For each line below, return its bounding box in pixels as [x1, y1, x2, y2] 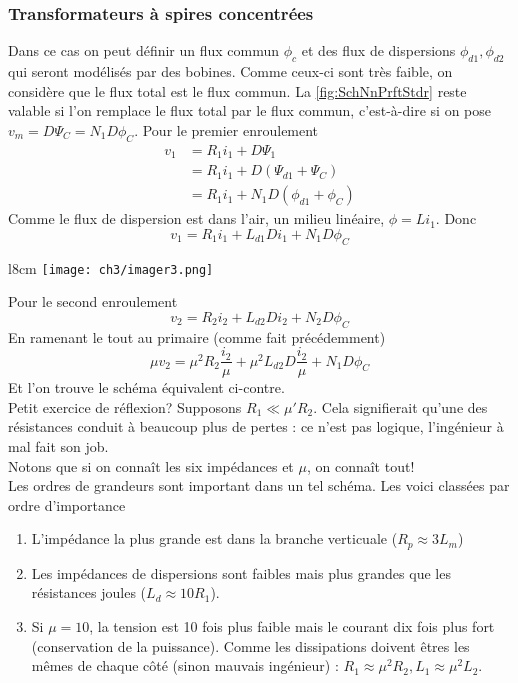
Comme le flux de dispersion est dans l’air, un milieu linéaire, [8, 208, 385, 229]
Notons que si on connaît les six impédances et [8, 455, 294, 476]
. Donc [435, 208, 477, 229]
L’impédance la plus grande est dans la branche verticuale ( [31, 528, 398, 549]
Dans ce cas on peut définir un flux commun [8, 40, 280, 61]
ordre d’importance [8, 494, 126, 515]
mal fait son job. [8, 436, 109, 457]
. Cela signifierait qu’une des [313, 396, 488, 417]
